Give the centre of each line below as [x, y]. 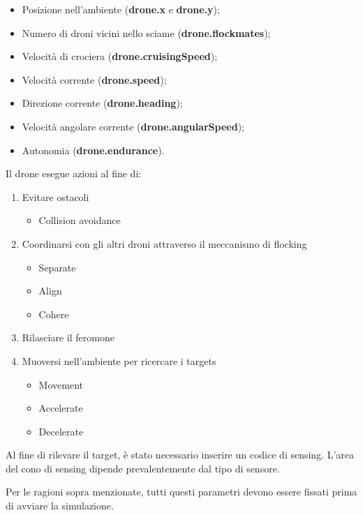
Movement [61, 384]
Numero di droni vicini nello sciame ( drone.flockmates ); [146, 32]
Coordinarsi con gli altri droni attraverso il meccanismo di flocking [164, 243]
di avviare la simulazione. [60, 506]
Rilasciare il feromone [68, 337]
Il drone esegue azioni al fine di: [74, 173]
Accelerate [61, 408]
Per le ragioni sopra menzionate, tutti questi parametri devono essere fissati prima [181, 492]
